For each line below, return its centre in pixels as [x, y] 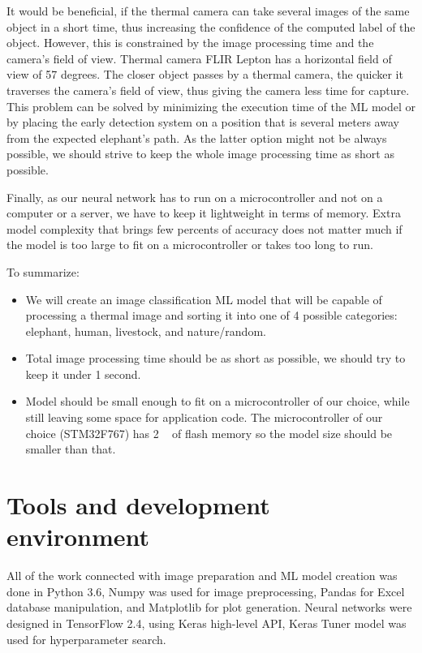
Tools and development [138, 505]
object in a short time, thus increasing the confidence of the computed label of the [211, 26]
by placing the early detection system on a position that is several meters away [203, 122]
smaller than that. [71, 449]
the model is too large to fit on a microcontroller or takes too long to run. [190, 245]
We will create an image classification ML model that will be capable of [204, 299]
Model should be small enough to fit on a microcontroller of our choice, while [217, 401]
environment [78, 537]
